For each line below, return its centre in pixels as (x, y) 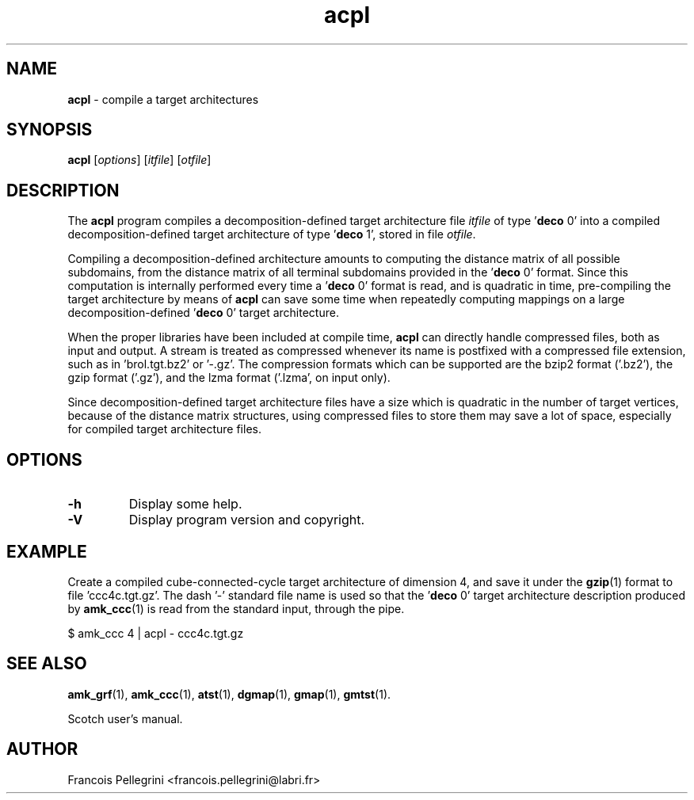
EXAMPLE (47, 551)
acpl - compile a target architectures (163, 99)
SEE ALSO (47, 664)
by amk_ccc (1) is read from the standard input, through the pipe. (236, 608)
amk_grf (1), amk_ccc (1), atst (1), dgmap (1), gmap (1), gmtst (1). (229, 694)
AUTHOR (42, 749)
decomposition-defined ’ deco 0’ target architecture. (203, 313)
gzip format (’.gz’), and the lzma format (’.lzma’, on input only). (229, 378)
